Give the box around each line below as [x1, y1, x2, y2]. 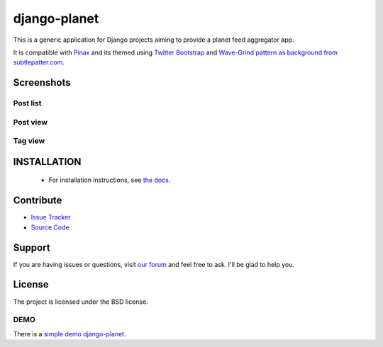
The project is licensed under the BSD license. [13, 297, 148, 306]
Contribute [13, 195, 62, 207]
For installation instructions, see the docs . [48, 176, 171, 184]
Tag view [13, 136, 45, 146]
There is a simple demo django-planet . [13, 329, 126, 338]
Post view [13, 117, 48, 127]
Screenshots [13, 76, 71, 89]
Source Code [30, 223, 70, 232]
